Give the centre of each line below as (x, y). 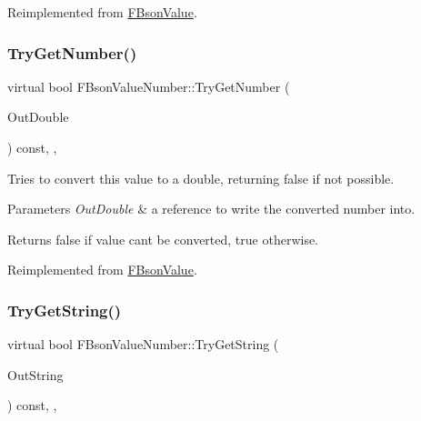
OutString (35, 374)
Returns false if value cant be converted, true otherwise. (163, 239)
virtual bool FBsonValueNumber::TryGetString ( (143, 344)
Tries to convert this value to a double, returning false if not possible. (201, 178)
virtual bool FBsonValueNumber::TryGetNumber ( (149, 86)
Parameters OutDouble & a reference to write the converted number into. (211, 209)
